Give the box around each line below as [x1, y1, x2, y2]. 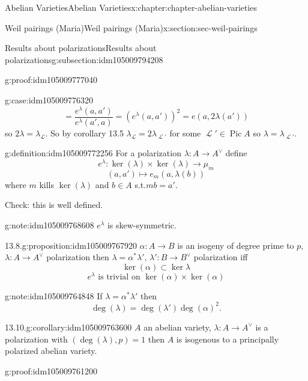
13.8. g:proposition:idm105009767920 [5, 239, 137, 251]
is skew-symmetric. [107, 218, 177, 231]
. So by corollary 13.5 [45, 126, 124, 139]
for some [169, 126, 201, 139]
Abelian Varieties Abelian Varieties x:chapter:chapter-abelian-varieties [5, 1, 258, 13]
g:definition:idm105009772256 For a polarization [5, 147, 181, 159]
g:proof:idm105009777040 [5, 73, 98, 86]
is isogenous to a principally [176, 332, 279, 345]
